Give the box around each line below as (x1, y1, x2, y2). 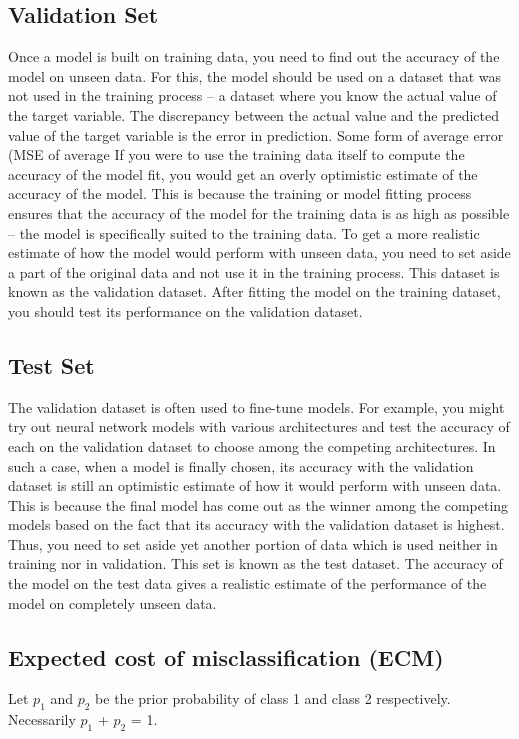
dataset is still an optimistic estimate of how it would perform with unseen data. (8, 475, 502, 496)
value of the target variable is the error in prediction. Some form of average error (8, 124, 504, 145)
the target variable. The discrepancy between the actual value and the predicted (8, 104, 499, 125)
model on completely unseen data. (8, 592, 217, 613)
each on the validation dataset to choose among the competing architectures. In (8, 435, 496, 456)
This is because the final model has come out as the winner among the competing (8, 494, 509, 515)
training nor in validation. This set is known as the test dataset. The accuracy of (8, 553, 503, 574)
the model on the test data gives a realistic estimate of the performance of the (8, 573, 487, 594)
